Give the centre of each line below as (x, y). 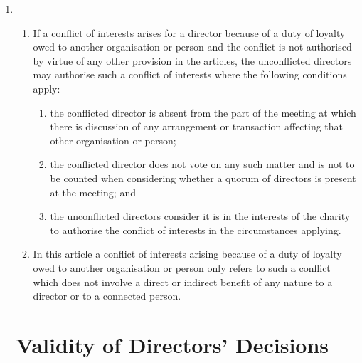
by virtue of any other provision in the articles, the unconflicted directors (192, 60)
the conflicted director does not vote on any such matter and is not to (202, 164)
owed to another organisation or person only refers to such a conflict (182, 267)
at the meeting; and (93, 192)
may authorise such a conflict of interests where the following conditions (190, 74)
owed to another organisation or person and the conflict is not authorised (192, 47)
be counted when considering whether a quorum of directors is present (203, 178)
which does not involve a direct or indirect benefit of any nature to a (183, 282)
